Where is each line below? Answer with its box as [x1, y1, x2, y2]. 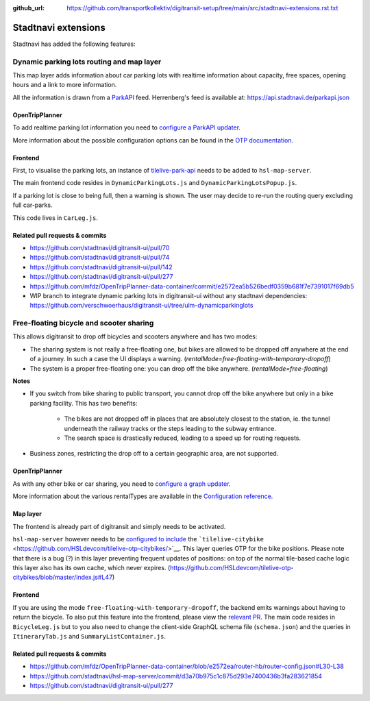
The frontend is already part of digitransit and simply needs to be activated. [12, 522, 226, 530]
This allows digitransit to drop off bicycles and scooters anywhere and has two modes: [12, 332, 258, 341]
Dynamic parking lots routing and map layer [12, 57, 162, 66]
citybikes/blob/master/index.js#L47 [12, 573, 113, 582]
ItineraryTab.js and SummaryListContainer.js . [12, 632, 166, 641]
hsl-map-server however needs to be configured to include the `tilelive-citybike [12, 534, 264, 543]
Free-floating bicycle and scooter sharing [12, 319, 154, 328]
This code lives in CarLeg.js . [12, 213, 99, 222]
